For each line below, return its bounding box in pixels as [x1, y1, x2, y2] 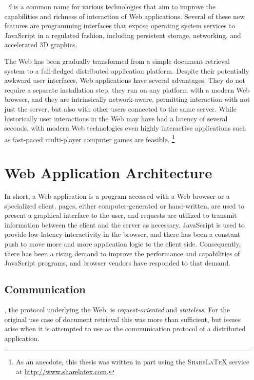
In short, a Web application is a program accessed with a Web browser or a [4, 191, 230, 201]
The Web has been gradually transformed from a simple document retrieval [4, 56, 230, 66]
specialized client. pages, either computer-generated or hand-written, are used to [4, 200, 244, 210]
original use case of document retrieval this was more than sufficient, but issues [4, 314, 241, 324]
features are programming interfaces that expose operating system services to [4, 20, 235, 31]
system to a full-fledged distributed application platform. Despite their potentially [4, 65, 249, 76]
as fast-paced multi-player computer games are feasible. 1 [4, 133, 175, 144]
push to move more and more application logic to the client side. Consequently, [4, 239, 241, 249]
